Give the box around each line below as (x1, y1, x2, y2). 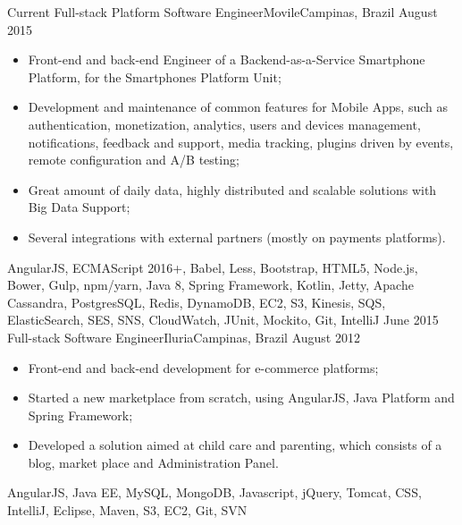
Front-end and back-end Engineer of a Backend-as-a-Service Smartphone (28, 50, 425, 69)
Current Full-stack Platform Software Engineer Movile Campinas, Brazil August (7, 3, 438, 21)
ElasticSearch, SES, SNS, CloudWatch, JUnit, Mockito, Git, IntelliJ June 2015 (7, 310, 439, 329)
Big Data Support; (28, 198, 130, 216)
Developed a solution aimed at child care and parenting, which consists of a (28, 436, 442, 454)
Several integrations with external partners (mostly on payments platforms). (28, 227, 446, 246)
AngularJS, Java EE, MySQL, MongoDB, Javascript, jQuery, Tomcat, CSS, (7, 483, 422, 502)
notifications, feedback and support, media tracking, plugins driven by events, (28, 132, 454, 151)
